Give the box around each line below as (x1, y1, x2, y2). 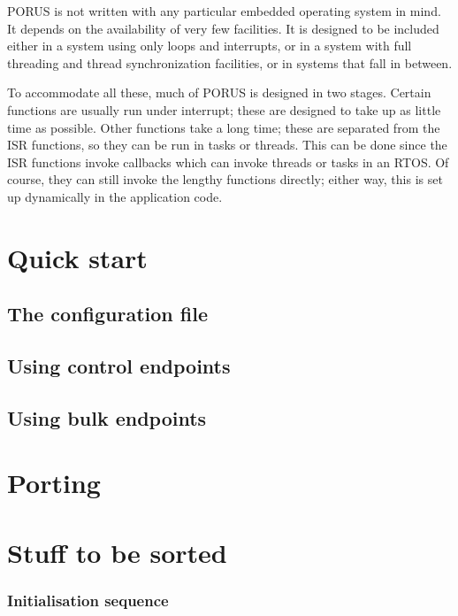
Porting (7, 465, 101, 501)
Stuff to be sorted (7, 534, 227, 570)
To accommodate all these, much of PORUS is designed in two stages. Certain (7, 83, 431, 102)
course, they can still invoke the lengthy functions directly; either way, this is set (7, 170, 443, 189)
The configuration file (7, 300, 208, 327)
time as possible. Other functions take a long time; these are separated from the (7, 118, 440, 136)
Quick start (7, 239, 148, 275)
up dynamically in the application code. (7, 187, 223, 205)
